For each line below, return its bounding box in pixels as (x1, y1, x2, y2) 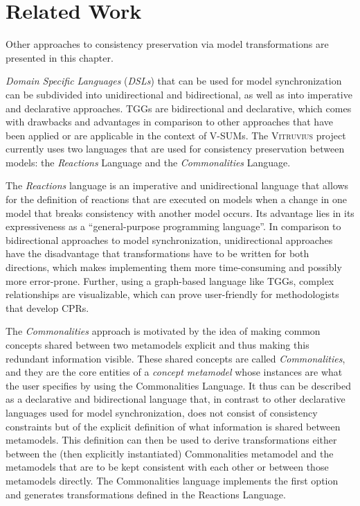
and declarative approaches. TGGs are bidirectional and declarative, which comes (6, 101, 352, 115)
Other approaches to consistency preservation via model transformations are (6, 37, 329, 51)
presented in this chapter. (6, 50, 114, 64)
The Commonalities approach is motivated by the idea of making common (6, 324, 321, 338)
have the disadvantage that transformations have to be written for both (6, 246, 309, 261)
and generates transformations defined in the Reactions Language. (6, 487, 286, 501)
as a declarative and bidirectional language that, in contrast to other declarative (6, 392, 345, 406)
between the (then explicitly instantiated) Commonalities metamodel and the (6, 446, 334, 460)
